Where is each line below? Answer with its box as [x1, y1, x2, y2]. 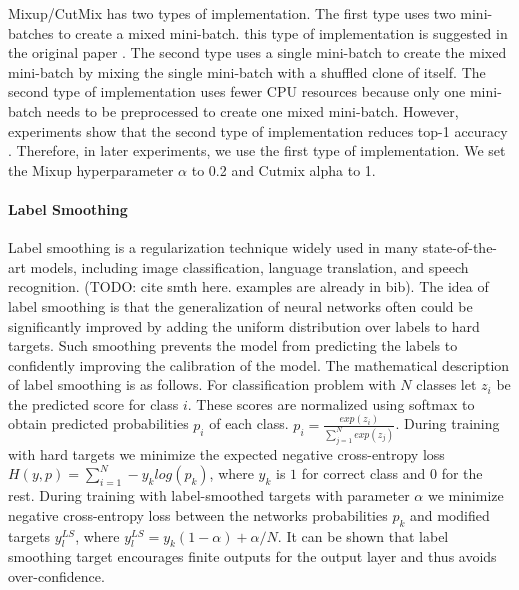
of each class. [209, 413, 289, 434]
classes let [416, 374, 477, 395]
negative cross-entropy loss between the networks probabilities [8, 504, 388, 525]
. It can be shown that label [277, 525, 449, 546]
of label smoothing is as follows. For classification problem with [8, 374, 396, 395]
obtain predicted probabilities [8, 413, 189, 434]
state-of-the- [422, 237, 498, 258]
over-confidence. [8, 566, 105, 586]
